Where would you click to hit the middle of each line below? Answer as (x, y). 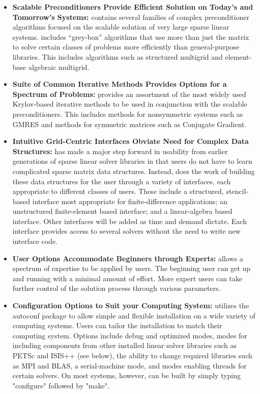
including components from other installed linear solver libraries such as (124, 345)
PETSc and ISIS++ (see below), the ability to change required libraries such (132, 355)
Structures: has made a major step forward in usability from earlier (120, 151)
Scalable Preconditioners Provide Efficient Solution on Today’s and (133, 7)
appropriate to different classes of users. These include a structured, (118, 191)
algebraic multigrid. (59, 67)
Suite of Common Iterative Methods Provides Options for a (120, 84)
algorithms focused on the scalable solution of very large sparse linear (121, 27)
